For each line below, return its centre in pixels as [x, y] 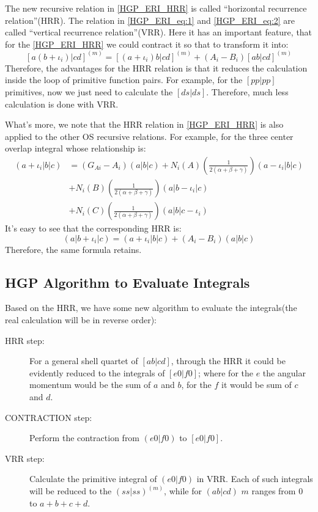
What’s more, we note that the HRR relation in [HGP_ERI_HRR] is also [144, 124]
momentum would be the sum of [90, 385]
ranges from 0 [277, 491]
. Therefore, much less [247, 92]
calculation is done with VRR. [62, 104]
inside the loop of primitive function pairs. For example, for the [124, 80]
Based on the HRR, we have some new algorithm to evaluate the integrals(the [151, 308]
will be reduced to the [71, 491]
